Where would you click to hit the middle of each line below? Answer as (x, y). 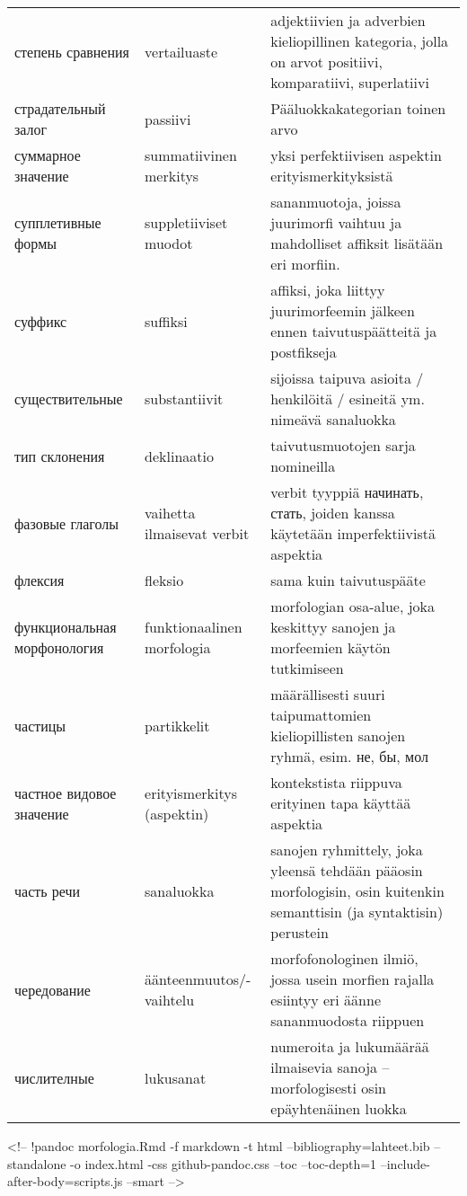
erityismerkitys (191, 793)
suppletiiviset (186, 222)
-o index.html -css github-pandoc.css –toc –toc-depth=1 (224, 1163)
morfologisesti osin (328, 1088)
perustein (300, 932)
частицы (40, 725)
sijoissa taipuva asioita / (347, 378)
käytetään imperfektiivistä (353, 533)
